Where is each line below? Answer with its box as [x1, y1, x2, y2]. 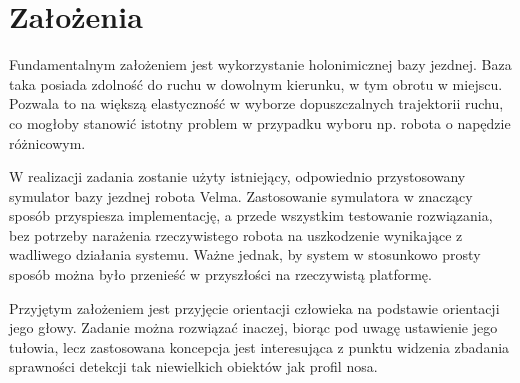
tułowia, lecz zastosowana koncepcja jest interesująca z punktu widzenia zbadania [9, 336, 510, 357]
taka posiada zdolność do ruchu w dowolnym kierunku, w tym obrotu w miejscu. [9, 73, 503, 94]
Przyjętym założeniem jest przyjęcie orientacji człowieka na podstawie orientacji [9, 297, 500, 318]
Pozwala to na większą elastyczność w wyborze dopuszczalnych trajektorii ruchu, [9, 93, 504, 114]
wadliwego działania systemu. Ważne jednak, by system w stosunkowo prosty [9, 244, 481, 265]
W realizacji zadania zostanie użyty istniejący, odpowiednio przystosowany [9, 166, 466, 187]
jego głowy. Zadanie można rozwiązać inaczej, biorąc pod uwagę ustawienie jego [9, 317, 498, 338]
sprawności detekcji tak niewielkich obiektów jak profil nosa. [9, 356, 378, 377]
